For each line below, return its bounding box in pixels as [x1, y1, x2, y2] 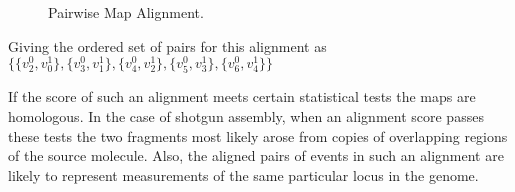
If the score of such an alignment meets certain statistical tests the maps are [8, 86, 476, 107]
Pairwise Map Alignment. [48, 2, 204, 22]
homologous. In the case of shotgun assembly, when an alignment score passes [8, 106, 484, 127]
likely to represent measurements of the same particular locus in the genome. [8, 164, 479, 185]
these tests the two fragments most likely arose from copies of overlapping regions [8, 125, 508, 146]
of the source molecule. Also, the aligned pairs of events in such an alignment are [8, 145, 504, 166]
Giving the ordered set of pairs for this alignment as [8, 35, 327, 56]
